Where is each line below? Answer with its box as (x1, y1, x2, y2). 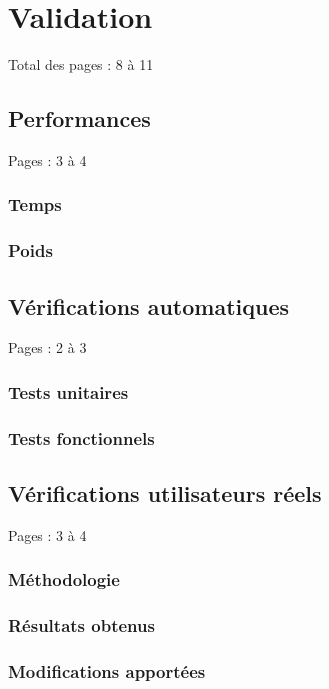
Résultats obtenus (8, 613, 155, 638)
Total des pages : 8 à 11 (8, 54, 154, 75)
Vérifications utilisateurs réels (8, 478, 322, 509)
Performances (8, 103, 151, 134)
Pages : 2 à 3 (8, 337, 87, 358)
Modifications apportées (8, 659, 206, 684)
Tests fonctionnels (8, 425, 155, 450)
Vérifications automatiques (8, 290, 289, 321)
